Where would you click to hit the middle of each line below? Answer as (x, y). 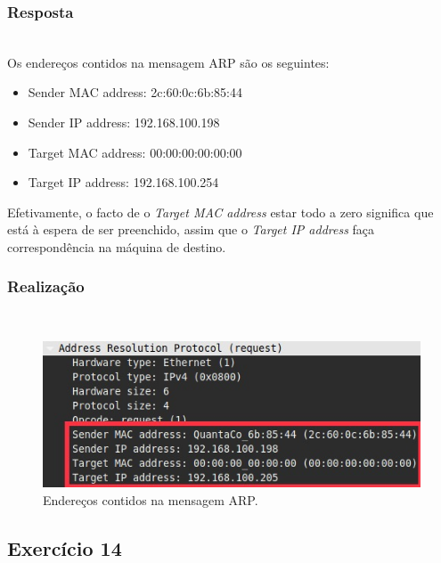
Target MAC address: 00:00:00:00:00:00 (135, 152)
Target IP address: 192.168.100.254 (123, 182)
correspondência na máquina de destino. (117, 246)
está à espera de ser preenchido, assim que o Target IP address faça (191, 229)
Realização (46, 286)
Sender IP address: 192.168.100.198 (124, 122)
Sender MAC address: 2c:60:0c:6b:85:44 (135, 92)
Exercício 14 (65, 547)
